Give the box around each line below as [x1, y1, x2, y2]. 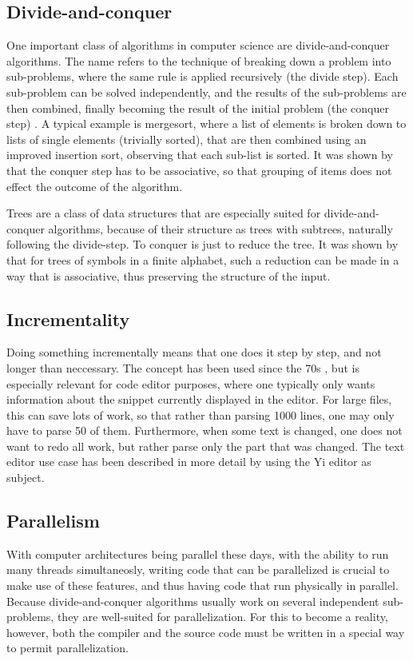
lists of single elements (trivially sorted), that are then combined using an [6, 130, 367, 147]
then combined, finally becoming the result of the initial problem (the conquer [6, 99, 389, 116]
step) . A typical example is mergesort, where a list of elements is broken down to [6, 115, 407, 132]
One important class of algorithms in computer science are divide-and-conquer [6, 37, 390, 54]
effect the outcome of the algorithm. [6, 177, 183, 194]
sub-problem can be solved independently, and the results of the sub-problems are [6, 83, 407, 100]
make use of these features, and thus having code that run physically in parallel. [6, 577, 399, 594]
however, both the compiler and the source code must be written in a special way [6, 623, 405, 640]
